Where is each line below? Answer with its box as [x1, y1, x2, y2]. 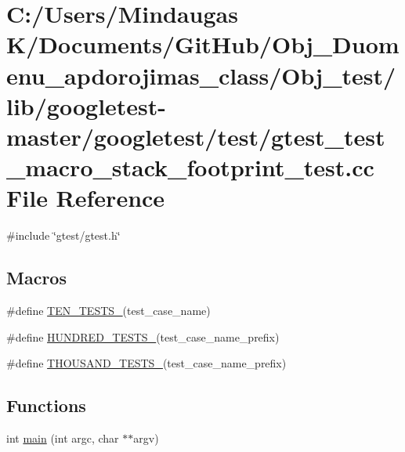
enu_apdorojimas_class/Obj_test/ [6, 59, 396, 91]
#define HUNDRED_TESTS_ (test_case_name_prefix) [6, 328, 280, 345]
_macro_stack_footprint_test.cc [6, 151, 374, 183]
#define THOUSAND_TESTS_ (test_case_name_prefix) [6, 355, 287, 371]
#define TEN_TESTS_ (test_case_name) [6, 302, 211, 319]
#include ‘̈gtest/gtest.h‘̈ [6, 227, 121, 244]
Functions [6, 393, 86, 418]
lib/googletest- [6, 89, 167, 121]
